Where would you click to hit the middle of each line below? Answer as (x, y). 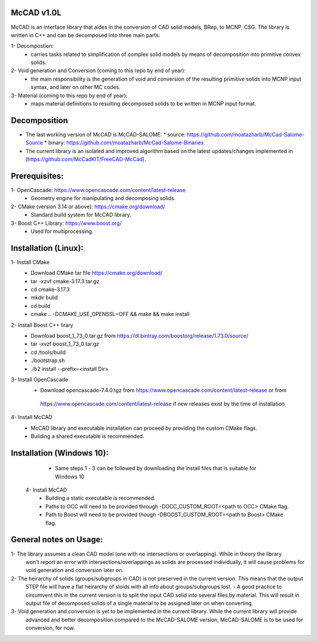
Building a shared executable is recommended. (87, 436)
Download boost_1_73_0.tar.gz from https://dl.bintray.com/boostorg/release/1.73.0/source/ (140, 336)
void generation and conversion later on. (75, 570)
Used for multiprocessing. (62, 231)
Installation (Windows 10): (60, 453)
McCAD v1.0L (36, 13)
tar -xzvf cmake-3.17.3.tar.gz (65, 281)
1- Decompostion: (32, 46)
